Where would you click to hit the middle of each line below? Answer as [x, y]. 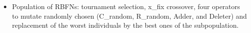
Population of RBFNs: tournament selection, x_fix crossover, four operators [126, 6]
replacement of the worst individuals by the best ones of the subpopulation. [125, 25]
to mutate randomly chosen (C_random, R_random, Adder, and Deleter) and [129, 16]
